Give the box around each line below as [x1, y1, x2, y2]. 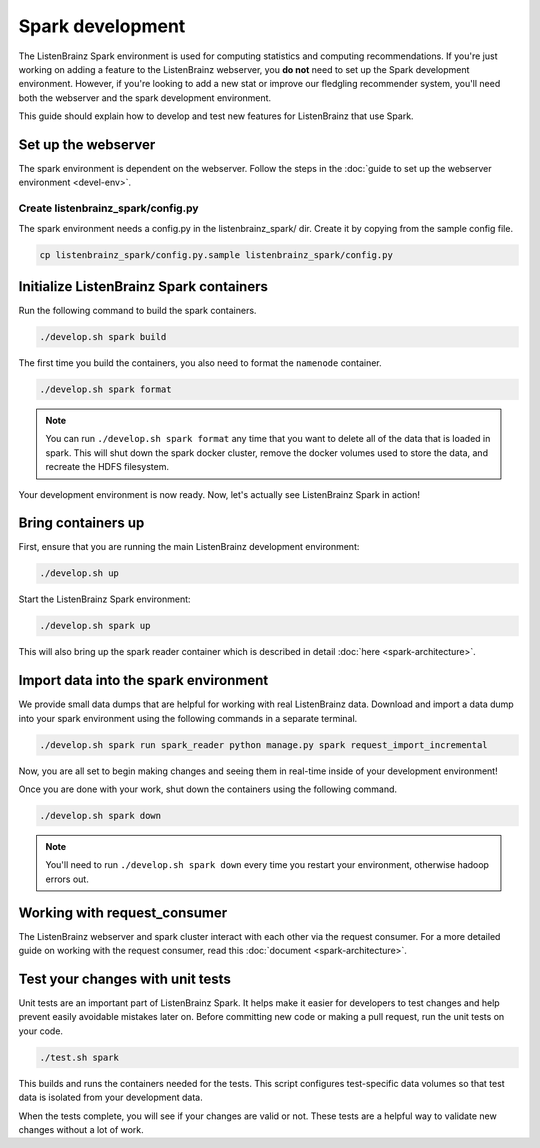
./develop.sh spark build [39, 331, 167, 343]
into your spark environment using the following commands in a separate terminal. [18, 712, 358, 724]
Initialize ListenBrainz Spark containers [18, 278, 269, 295]
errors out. [45, 873, 89, 885]
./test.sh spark [39, 1051, 120, 1063]
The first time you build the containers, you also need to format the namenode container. [18, 357, 382, 369]
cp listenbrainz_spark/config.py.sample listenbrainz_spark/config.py [39, 249, 394, 260]
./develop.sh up [39, 568, 120, 579]
